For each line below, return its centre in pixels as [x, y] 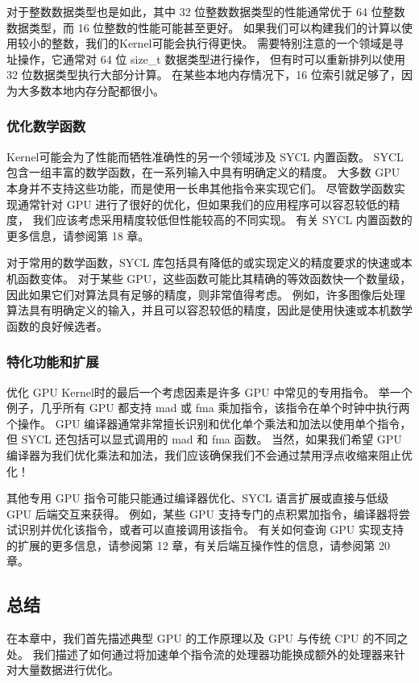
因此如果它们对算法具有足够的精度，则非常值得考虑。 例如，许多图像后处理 [206, 294]
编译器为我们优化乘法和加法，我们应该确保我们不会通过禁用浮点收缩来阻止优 [209, 454]
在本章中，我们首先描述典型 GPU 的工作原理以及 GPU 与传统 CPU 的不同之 [207, 638]
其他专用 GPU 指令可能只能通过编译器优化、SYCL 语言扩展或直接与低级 [198, 498]
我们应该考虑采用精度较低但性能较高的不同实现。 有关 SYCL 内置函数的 [222, 220]
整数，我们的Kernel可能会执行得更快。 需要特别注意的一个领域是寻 [228, 43]
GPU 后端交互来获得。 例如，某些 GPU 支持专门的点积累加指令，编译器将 [203, 513]
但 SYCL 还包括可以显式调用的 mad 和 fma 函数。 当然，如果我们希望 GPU [204, 439]
